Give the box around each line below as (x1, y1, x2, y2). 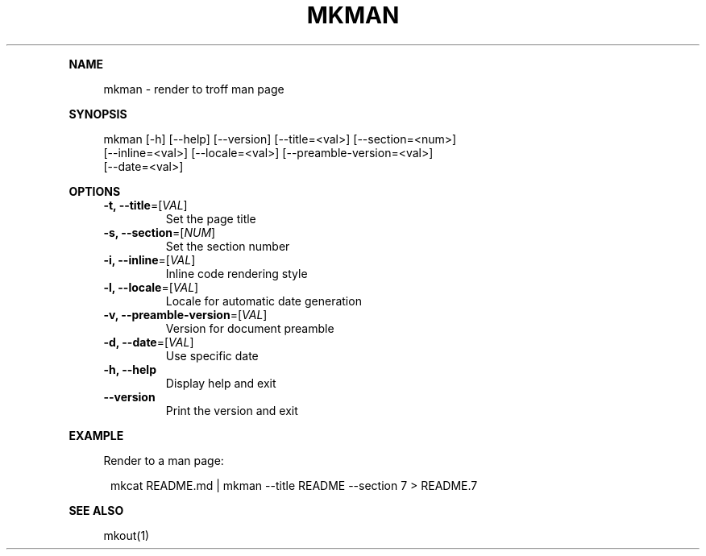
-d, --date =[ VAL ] (103, 334, 194, 349)
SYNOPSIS (69, 106, 127, 121)
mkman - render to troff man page (103, 81, 284, 96)
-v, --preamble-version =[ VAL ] (103, 307, 268, 322)
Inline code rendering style (165, 266, 308, 280)
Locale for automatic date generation (165, 293, 362, 308)
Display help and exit (165, 376, 276, 390)
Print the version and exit (165, 403, 298, 417)
